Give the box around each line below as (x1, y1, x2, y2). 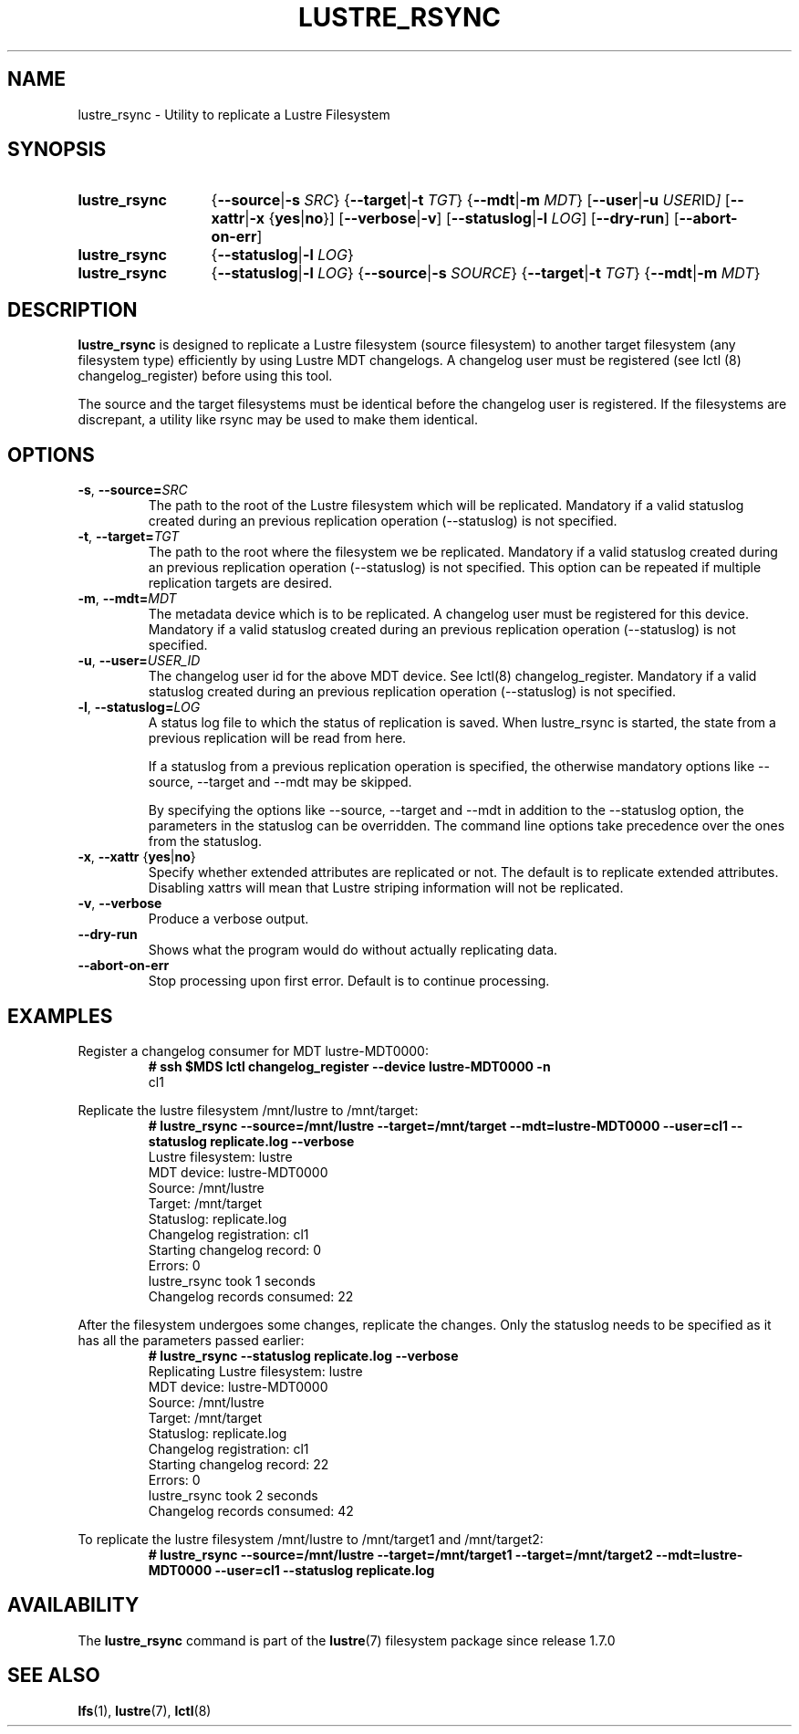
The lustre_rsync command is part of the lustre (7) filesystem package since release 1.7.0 (78, 1632, 616, 1648)
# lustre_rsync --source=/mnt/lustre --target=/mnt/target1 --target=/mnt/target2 (148, 1546, 653, 1562)
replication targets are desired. (148, 575, 333, 591)
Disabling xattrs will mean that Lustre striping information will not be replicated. (148, 880, 624, 896)
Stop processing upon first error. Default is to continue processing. (148, 973, 550, 989)
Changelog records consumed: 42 (148, 1502, 354, 1519)
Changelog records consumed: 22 (148, 1288, 354, 1304)
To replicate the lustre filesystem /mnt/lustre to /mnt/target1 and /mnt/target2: (78, 1530, 544, 1547)
